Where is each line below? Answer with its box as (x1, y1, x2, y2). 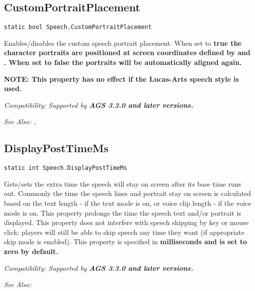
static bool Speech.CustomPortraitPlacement (4, 24, 152, 31)
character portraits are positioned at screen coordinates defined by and (4, 47, 251, 58)
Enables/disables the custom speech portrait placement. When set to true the (4, 37, 242, 48)
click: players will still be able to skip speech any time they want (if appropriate (4, 226, 245, 237)
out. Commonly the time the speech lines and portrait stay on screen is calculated (4, 188, 251, 198)
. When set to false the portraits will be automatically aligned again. (4, 57, 242, 67)
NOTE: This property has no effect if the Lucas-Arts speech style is (4, 73, 239, 84)
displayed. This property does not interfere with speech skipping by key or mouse (4, 217, 249, 227)
